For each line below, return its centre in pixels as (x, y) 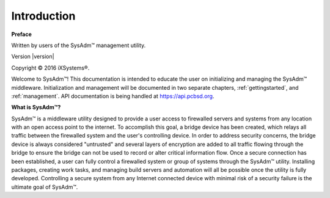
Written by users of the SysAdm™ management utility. (79, 45)
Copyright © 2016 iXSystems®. (50, 68)
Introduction (43, 16)
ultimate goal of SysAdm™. (45, 187)
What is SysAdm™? (36, 108)
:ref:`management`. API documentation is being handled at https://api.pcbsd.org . (113, 96)
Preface (21, 34)
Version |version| (33, 57)
